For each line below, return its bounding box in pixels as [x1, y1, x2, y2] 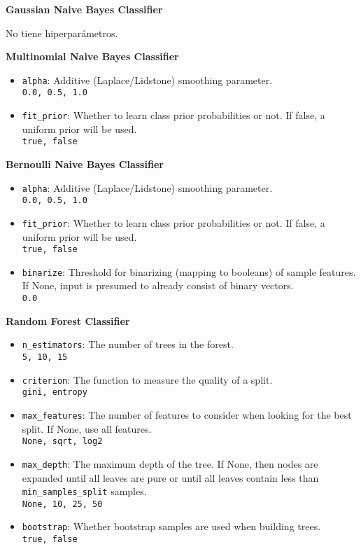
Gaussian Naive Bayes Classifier [6, 2, 163, 16]
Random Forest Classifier [6, 313, 130, 328]
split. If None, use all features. [22, 421, 152, 436]
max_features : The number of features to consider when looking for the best [22, 407, 352, 422]
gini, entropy [22, 387, 87, 398]
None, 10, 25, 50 [22, 499, 103, 509]
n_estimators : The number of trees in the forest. [22, 337, 234, 352]
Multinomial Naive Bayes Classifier [6, 49, 179, 64]
